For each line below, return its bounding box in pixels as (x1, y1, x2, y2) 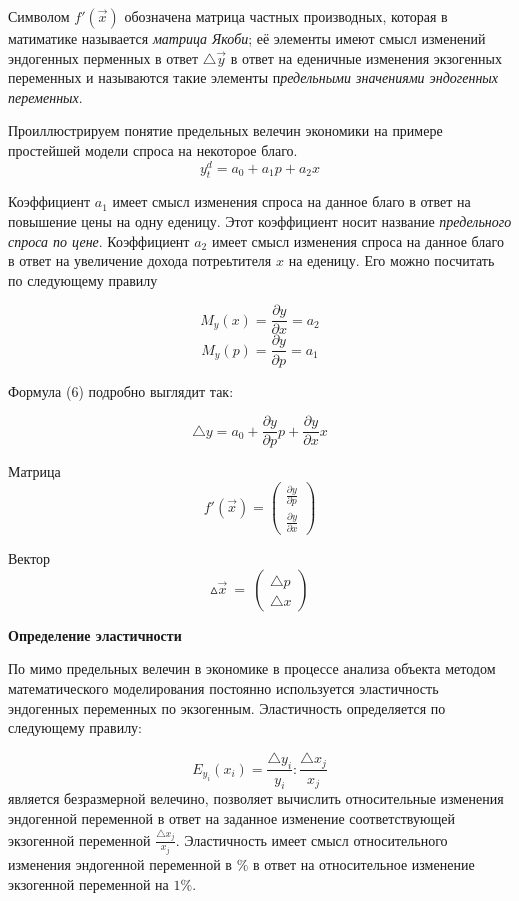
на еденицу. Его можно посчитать (288, 250, 495, 271)
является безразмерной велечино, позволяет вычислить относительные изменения (8, 788, 504, 809)
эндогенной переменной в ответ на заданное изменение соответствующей (8, 807, 455, 828)
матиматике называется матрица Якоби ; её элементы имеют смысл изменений (8, 28, 486, 48)
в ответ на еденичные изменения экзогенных (230, 47, 502, 68)
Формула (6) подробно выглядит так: (8, 380, 234, 401)
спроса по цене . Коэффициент (8, 230, 190, 251)
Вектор (8, 548, 51, 569)
